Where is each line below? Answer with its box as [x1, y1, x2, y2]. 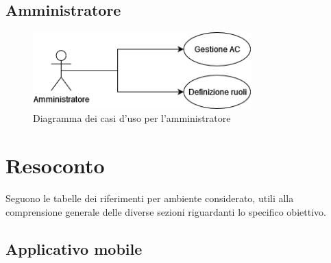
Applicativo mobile [5, 238, 143, 259]
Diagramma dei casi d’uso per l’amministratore [33, 111, 231, 125]
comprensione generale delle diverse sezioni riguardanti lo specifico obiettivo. [5, 204, 326, 218]
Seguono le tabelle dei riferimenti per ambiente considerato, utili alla [5, 191, 294, 205]
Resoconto [5, 151, 105, 179]
